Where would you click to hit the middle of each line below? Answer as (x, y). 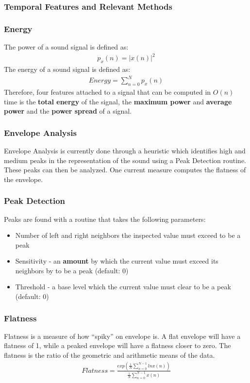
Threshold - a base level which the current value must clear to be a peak (123, 287)
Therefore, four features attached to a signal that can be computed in (108, 92)
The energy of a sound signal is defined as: (67, 69)
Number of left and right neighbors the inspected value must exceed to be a (128, 235)
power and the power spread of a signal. (68, 111)
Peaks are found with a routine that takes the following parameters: (105, 219)
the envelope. (24, 179)
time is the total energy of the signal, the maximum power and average (118, 101)
